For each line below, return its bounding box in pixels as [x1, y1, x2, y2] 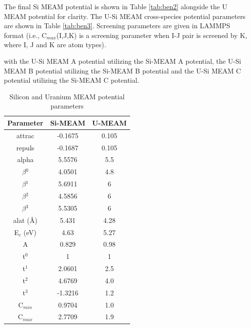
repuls [16, 142, 35, 152]
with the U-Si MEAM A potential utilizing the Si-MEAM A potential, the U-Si [4, 55, 241, 66]
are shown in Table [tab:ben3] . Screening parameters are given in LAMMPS [4, 20, 231, 31]
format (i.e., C [4, 30, 47, 40]
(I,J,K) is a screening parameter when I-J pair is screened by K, [56, 30, 248, 40]
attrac [16, 130, 35, 140]
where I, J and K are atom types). [4, 39, 106, 50]
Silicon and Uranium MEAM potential [9, 91, 125, 101]
